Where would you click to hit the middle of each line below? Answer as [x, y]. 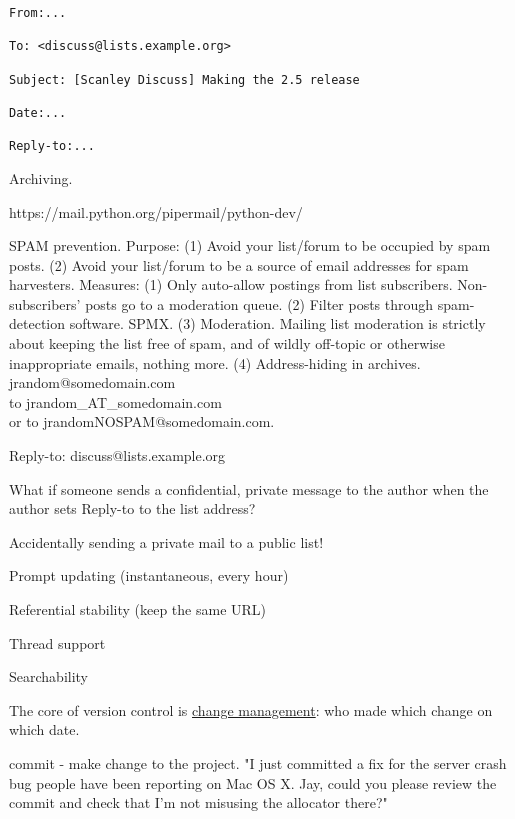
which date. [44, 729]
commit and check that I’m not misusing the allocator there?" [198, 802]
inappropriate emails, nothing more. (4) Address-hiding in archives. [215, 362]
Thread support [57, 642]
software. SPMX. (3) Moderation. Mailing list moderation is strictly [277, 323]
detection [37, 323]
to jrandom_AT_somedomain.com [115, 401]
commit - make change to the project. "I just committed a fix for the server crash [258, 762]
